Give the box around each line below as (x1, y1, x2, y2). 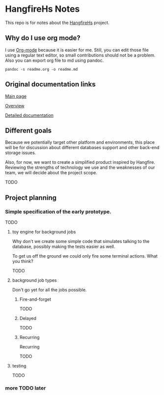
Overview (5, 103, 25, 108)
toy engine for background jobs (12, 229, 76, 235)
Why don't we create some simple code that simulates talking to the (12, 238, 150, 244)
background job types (12, 277, 57, 283)
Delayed (19, 316, 37, 321)
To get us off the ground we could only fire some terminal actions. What (12, 253, 158, 259)
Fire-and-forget (19, 296, 52, 302)
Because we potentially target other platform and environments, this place (5, 139, 155, 145)
